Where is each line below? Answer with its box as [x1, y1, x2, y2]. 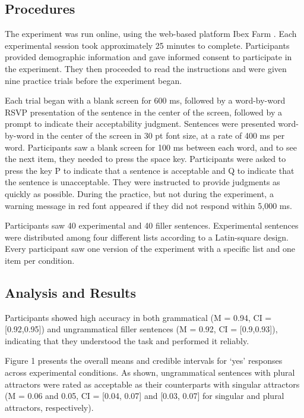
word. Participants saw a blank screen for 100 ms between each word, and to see [5, 141, 297, 153]
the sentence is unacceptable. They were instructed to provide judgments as [5, 176, 280, 188]
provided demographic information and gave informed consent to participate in [5, 51, 292, 63]
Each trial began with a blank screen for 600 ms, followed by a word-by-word [5, 94, 286, 107]
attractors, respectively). [5, 401, 94, 413]
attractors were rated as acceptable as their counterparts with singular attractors [5, 378, 300, 390]
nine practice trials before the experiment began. [5, 74, 182, 86]
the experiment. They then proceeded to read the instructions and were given [5, 62, 287, 74]
